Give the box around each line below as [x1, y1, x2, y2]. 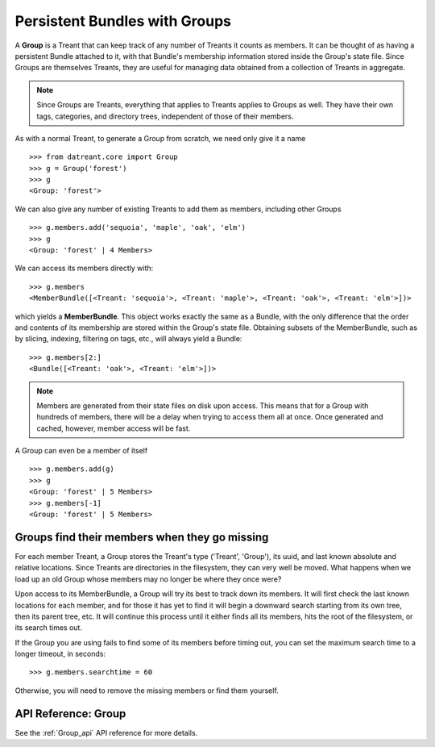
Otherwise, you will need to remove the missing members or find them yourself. [14, 686, 280, 695]
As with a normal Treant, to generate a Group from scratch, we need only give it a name [14, 133, 306, 143]
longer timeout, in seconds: [14, 649, 106, 659]
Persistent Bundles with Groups [14, 12, 231, 30]
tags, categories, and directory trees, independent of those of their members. [36, 111, 294, 121]
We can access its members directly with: [14, 263, 154, 273]
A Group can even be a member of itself [14, 446, 148, 456]
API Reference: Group [14, 707, 126, 720]
